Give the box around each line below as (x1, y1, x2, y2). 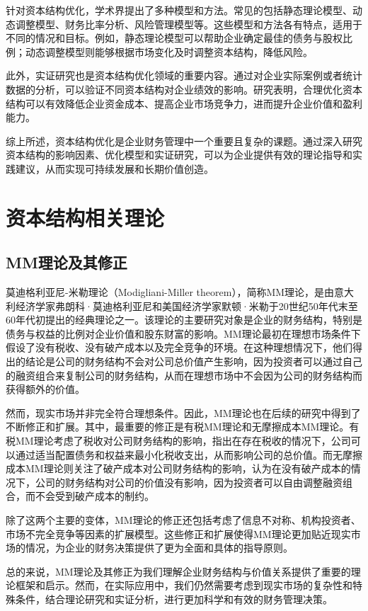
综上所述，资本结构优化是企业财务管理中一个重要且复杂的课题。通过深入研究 (6, 133, 362, 148)
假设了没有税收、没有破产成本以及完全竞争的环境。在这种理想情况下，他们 (6, 340, 352, 355)
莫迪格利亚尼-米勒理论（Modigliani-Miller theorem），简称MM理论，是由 (6, 285, 335, 299)
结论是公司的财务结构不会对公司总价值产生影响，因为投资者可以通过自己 (25, 354, 362, 369)
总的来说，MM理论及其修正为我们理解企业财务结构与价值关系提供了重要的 (6, 564, 351, 578)
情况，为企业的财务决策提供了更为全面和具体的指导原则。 (25, 540, 293, 555)
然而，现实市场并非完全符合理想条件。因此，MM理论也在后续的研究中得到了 (6, 405, 361, 420)
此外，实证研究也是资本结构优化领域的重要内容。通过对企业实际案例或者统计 (6, 68, 362, 83)
